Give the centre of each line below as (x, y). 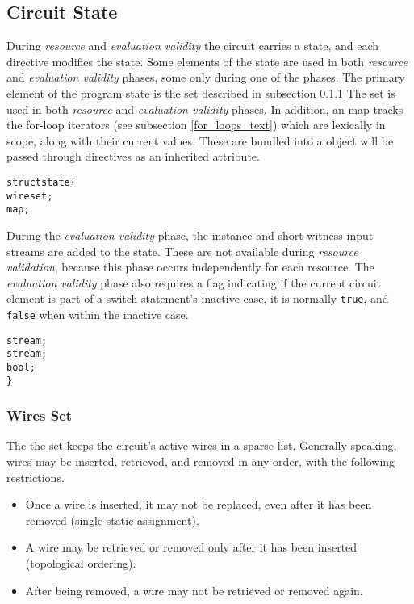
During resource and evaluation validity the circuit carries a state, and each (193, 46)
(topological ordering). (81, 563)
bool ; (21, 367)
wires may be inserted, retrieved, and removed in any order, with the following (201, 461)
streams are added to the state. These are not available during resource (182, 251)
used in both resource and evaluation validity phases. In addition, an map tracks (205, 109)
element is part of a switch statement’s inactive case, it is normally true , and (198, 298)
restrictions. (36, 477)
